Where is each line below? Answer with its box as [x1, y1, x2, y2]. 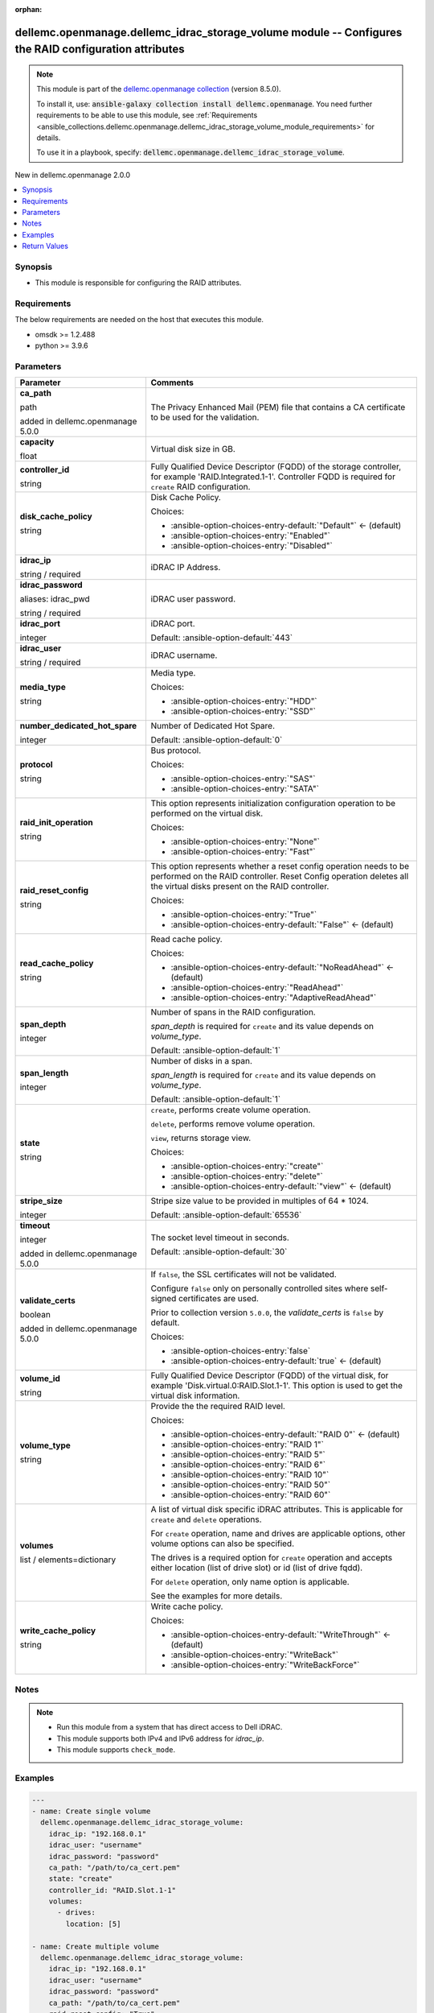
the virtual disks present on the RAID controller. [150, 881, 330, 892]
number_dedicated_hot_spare [19, 721, 137, 732]
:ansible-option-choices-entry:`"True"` [170, 909, 317, 920]
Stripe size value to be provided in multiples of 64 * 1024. [150, 1196, 369, 1207]
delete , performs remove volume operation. [150, 1118, 315, 1130]
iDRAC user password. [150, 593, 236, 605]
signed [150, 1293, 177, 1304]
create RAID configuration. [150, 482, 251, 493]
